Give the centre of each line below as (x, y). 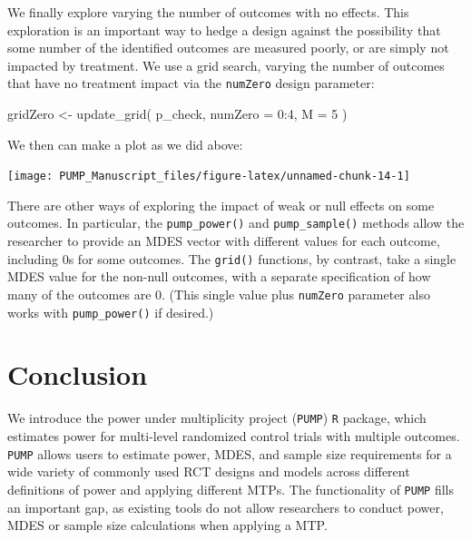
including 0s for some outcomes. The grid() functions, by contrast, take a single (232, 258)
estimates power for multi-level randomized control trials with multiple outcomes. (234, 436)
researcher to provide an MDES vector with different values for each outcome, (224, 241)
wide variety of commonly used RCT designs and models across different (209, 471)
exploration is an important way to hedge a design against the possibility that (224, 29)
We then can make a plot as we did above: (125, 144)
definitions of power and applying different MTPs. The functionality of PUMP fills (231, 489)
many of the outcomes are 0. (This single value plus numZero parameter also (219, 294)
